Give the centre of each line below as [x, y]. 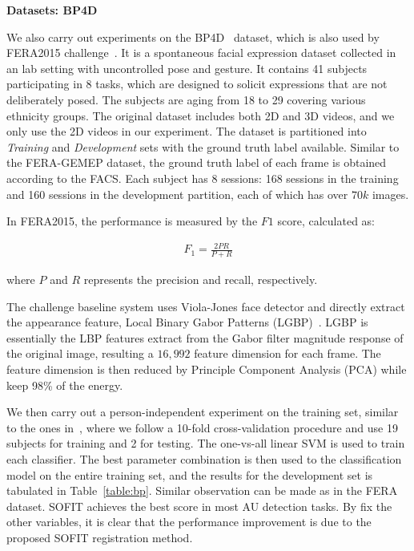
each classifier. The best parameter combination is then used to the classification [204, 459]
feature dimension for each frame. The [287, 353]
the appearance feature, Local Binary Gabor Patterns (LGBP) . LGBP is [187, 322]
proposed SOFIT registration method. [100, 537]
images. [390, 194]
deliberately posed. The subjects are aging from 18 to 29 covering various [186, 99]
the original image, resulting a [80, 353]
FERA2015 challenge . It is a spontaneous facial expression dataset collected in [201, 53]
